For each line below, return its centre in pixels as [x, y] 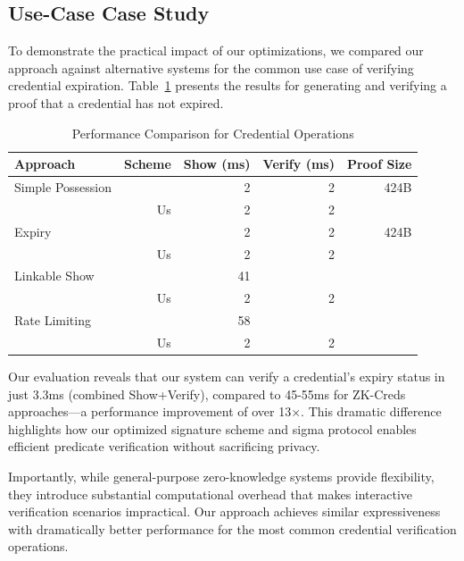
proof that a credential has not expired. [116, 102]
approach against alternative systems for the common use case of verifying [211, 67]
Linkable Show [54, 276]
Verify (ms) [298, 164]
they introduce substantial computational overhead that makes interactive [211, 494]
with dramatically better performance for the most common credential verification [232, 528]
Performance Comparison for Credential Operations [213, 133]
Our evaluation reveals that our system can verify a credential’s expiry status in [227, 377]
